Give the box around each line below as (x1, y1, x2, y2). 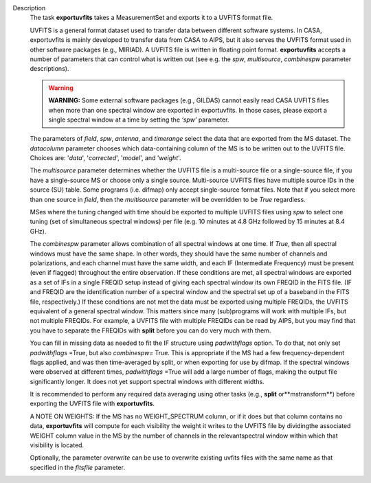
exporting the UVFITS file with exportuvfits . (30, 399, 155, 408)
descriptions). (30, 65, 69, 73)
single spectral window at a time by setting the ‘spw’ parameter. (48, 115, 229, 124)
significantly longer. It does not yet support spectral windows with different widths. (30, 377, 265, 385)
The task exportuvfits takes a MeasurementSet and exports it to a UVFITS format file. (30, 14, 273, 22)
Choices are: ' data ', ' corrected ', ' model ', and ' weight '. (30, 154, 181, 162)
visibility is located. (30, 441, 85, 449)
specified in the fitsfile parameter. (30, 463, 125, 471)
